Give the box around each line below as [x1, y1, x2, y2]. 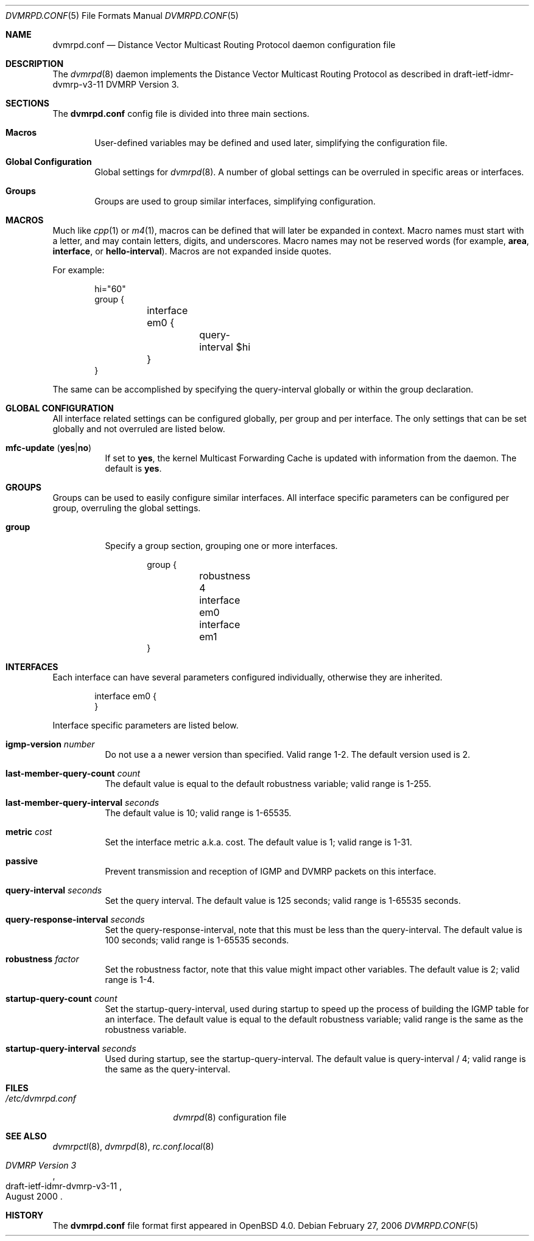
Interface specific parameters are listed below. [52, 720, 239, 730]
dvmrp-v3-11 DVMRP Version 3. [52, 79, 179, 89]
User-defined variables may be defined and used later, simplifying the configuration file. [94, 138, 448, 148]
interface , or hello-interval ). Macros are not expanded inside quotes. [52, 246, 332, 256]
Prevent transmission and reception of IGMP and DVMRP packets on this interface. [105, 866, 437, 876]
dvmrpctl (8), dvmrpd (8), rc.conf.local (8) [52, 1141, 214, 1152]
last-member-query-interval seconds [5, 797, 160, 808]
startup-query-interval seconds [5, 1043, 136, 1054]
